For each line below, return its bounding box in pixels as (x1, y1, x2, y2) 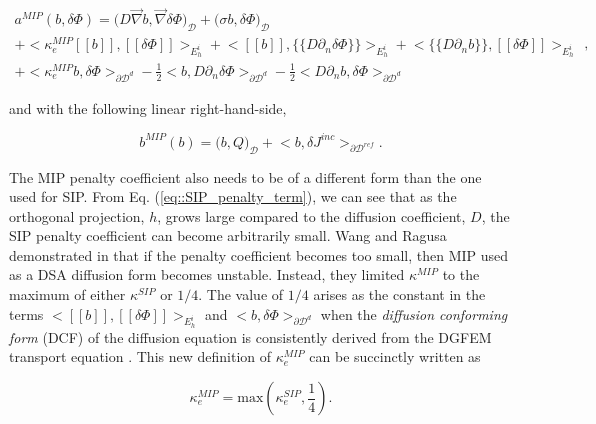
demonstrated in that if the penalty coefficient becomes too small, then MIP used (9, 244, 509, 265)
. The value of (198, 284, 284, 305)
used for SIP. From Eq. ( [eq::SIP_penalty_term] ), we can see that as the (9, 186, 457, 207)
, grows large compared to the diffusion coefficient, (157, 205, 466, 226)
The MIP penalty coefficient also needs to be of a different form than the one (9, 166, 482, 187)
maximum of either (9, 284, 126, 305)
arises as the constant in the (313, 284, 486, 305)
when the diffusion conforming (320, 303, 508, 324)
